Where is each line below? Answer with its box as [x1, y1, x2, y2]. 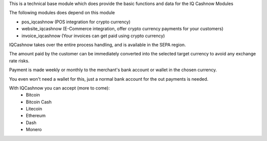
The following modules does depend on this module [9, 10, 115, 16]
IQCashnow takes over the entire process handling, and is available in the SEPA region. [9, 42, 186, 47]
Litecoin [26, 106, 42, 112]
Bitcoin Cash [26, 99, 52, 105]
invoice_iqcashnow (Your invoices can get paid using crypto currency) [21, 33, 165, 39]
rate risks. [9, 57, 30, 64]
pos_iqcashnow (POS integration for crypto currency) [21, 19, 131, 25]
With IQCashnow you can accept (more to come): [9, 85, 110, 91]
